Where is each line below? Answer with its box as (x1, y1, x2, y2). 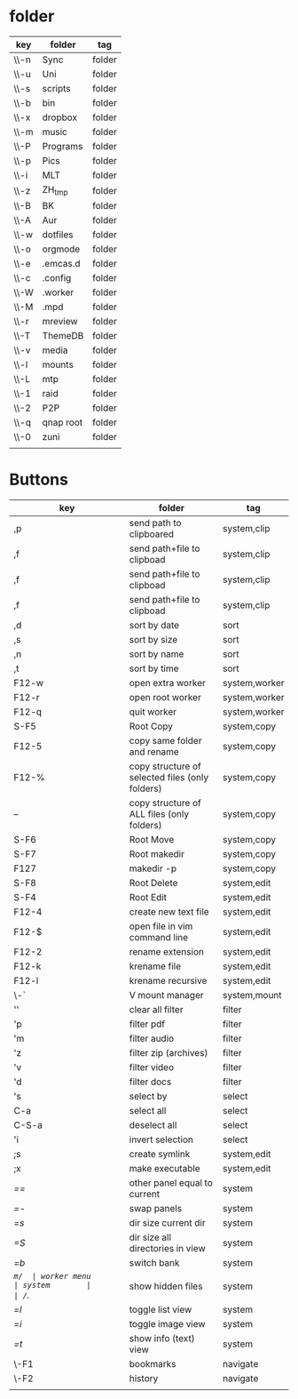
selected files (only (129, 771, 209, 784)
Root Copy (129, 720, 174, 732)
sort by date (129, 620, 180, 632)
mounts (42, 358, 74, 371)
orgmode (42, 243, 81, 255)
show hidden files (129, 1280, 203, 1292)
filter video (129, 1061, 175, 1074)
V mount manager (129, 989, 204, 1002)
